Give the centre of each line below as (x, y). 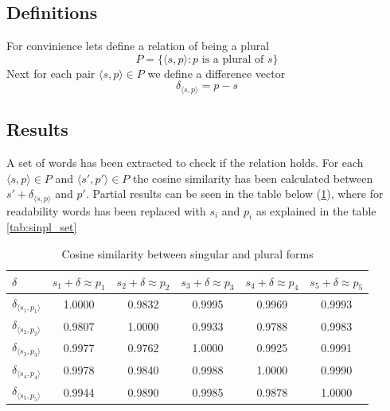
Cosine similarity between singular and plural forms (187, 254)
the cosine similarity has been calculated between (253, 178)
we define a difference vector (216, 73)
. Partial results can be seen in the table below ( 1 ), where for (234, 194)
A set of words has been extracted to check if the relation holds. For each (185, 163)
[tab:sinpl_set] (42, 227)
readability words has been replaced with (106, 210)
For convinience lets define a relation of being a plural (138, 46)
